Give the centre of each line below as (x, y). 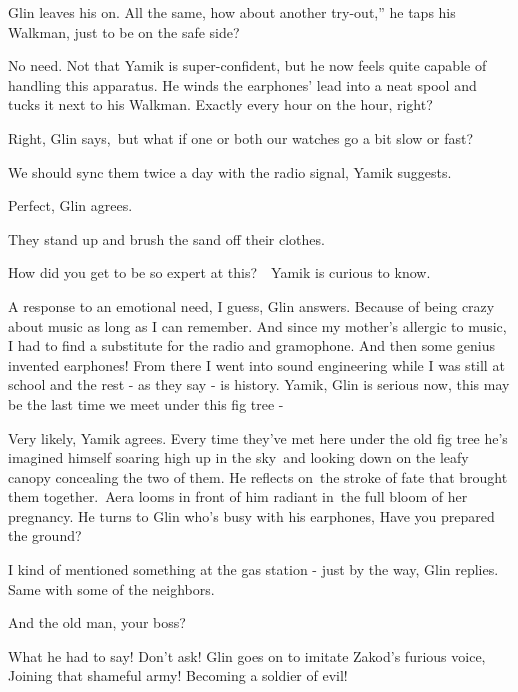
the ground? (45, 535)
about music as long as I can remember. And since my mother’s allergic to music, (257, 325)
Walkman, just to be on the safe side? (124, 31)
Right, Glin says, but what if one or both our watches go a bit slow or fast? (241, 137)
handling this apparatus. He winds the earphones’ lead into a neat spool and (242, 84)
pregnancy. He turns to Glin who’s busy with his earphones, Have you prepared (251, 515)
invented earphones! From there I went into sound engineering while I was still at (256, 364)
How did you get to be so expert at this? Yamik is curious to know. (219, 272)
